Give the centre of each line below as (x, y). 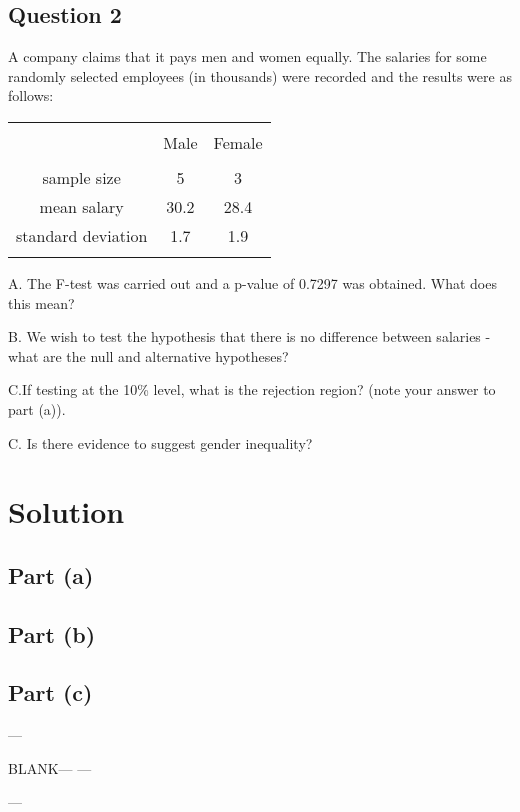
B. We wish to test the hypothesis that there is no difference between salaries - (249, 336)
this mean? (41, 302)
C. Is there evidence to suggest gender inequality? (160, 442)
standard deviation (82, 235)
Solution (66, 511)
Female (238, 142)
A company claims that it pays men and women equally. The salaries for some (247, 56)
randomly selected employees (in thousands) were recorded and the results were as (260, 75)
